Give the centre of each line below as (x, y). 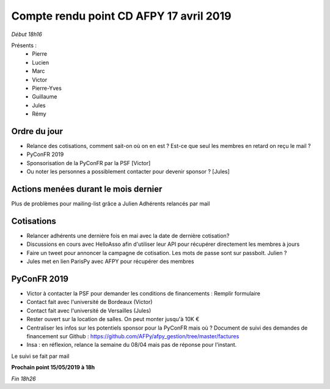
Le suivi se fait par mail (40, 356)
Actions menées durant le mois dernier (87, 189)
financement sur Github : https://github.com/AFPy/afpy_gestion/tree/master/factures (133, 336)
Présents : (24, 45)
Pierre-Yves (47, 88)
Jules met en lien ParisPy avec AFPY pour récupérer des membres (110, 261)
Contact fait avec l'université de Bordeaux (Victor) (90, 302)
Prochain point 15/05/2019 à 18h (53, 368)
